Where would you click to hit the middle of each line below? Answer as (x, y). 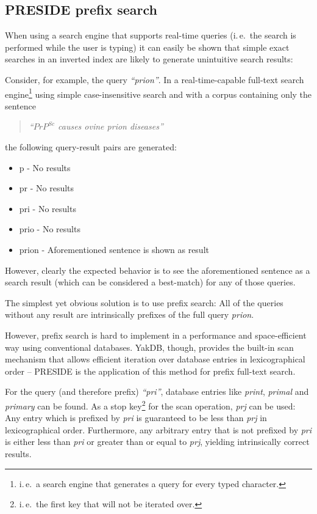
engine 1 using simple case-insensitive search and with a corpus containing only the (158, 93)
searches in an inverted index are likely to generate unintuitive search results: (149, 59)
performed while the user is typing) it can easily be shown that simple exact (147, 47)
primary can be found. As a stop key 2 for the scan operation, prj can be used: (150, 405)
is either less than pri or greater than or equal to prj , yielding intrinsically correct (157, 442)
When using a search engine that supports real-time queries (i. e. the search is (151, 35)
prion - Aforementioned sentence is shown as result (114, 249)
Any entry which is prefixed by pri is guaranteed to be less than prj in (136, 418)
